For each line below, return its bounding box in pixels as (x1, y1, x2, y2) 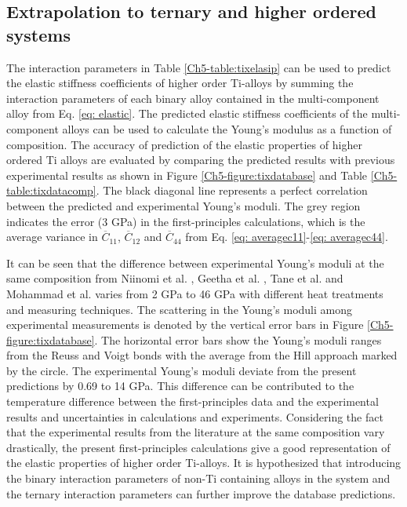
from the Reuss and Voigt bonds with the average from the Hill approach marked (6, 347, 398, 363)
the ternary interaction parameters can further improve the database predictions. (6, 485, 396, 502)
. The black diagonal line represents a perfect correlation (96, 182, 368, 199)
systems (6, 22, 71, 46)
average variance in (6, 228, 98, 245)
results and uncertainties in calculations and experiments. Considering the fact (6, 408, 383, 425)
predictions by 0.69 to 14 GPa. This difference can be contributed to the (6, 378, 354, 394)
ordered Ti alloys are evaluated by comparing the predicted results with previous (6, 151, 395, 168)
